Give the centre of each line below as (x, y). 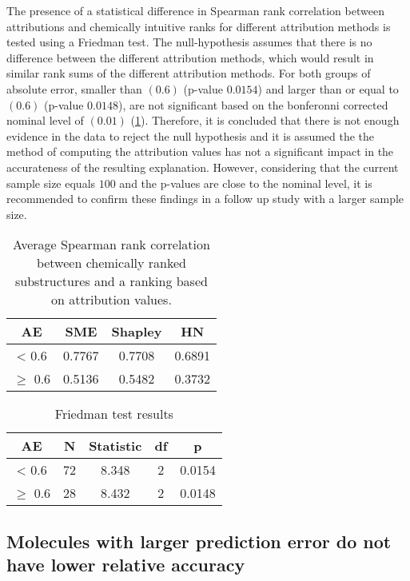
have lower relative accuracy (126, 565)
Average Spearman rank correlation (111, 245)
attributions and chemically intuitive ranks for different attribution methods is (199, 26)
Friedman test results (114, 414)
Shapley (137, 332)
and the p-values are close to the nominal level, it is (246, 183)
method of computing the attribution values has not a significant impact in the (200, 151)
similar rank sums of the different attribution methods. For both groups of (189, 73)
